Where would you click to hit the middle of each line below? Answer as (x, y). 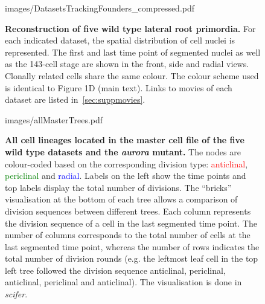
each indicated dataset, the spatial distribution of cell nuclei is (120, 40)
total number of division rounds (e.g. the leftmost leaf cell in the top (132, 258)
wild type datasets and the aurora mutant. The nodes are (123, 151)
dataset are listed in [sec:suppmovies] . (75, 99)
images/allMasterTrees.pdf (54, 119)
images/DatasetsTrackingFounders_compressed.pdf (100, 8)
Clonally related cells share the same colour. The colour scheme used (132, 75)
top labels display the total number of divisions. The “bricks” (118, 187)
